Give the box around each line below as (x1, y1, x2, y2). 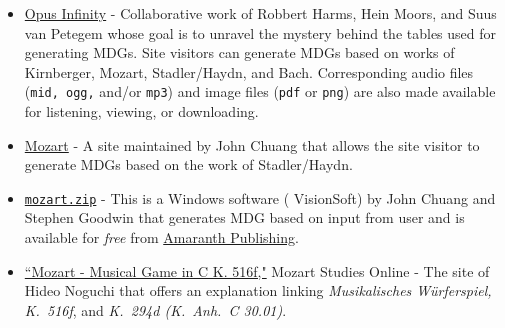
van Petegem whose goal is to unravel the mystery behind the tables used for (24, 22, 497, 43)
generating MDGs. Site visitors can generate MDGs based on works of (24, 42, 455, 63)
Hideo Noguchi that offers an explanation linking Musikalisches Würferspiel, (24, 280, 492, 301)
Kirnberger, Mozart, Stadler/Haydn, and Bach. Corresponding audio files (24, 61, 474, 82)
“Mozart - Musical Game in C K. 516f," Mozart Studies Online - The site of (24, 260, 490, 281)
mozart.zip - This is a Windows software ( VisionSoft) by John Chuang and (24, 187, 496, 208)
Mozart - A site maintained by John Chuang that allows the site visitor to (24, 134, 480, 155)
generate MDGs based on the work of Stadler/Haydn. (24, 154, 353, 175)
